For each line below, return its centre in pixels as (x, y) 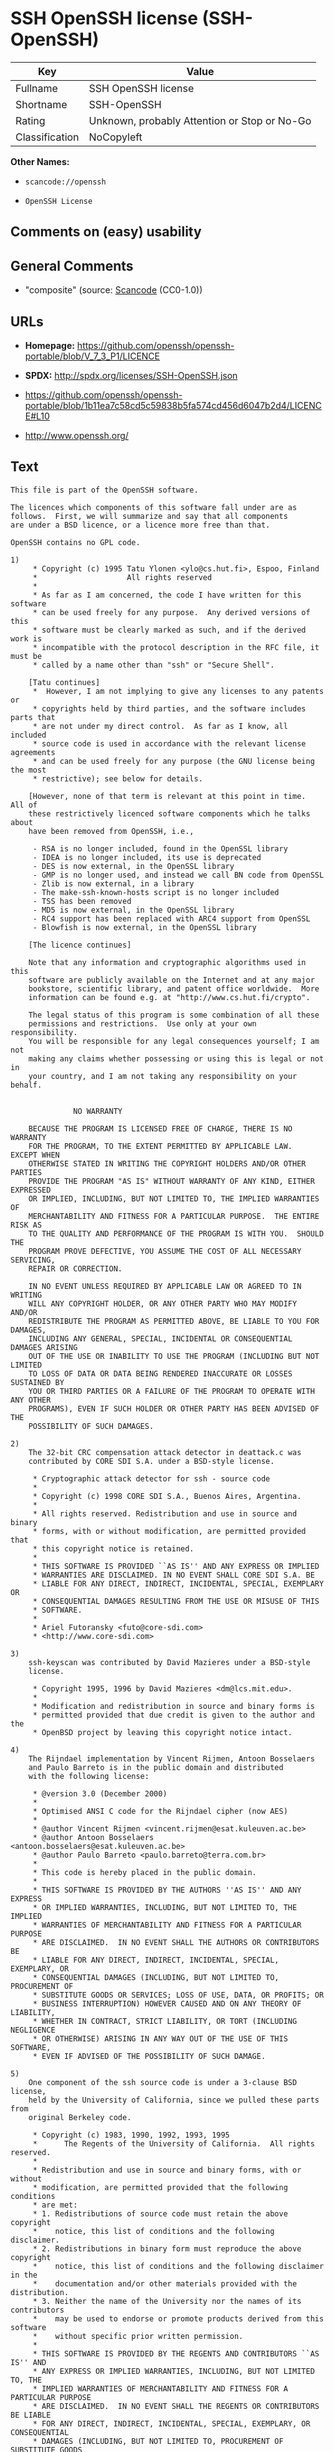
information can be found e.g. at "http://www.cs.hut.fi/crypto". (169, 997)
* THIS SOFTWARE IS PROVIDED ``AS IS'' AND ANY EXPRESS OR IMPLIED (176, 1566)
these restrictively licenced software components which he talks (169, 813)
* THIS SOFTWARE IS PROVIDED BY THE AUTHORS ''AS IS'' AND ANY (167, 1890)
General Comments (72, 265)
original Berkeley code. (80, 2117)
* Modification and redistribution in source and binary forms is (173, 1706)
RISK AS (26, 1225)
